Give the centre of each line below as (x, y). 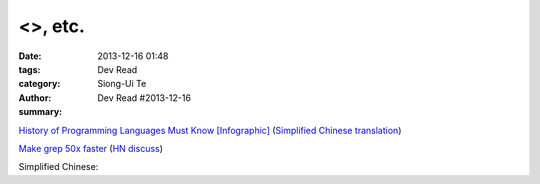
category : (39, 84)
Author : (35, 97)
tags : (29, 69)
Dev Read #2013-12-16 (144, 97)
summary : (40, 112)
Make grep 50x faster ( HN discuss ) (91, 148)
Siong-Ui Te (122, 84)
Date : (30, 56)
